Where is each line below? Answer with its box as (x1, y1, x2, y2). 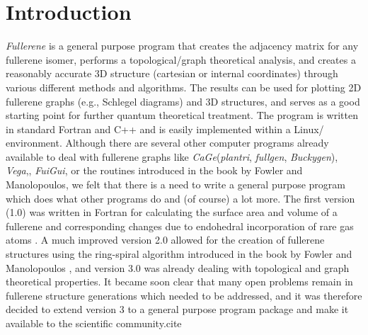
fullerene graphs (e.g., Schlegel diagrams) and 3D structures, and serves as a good (6, 93, 360, 108)
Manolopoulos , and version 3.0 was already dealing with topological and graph (6, 260, 350, 275)
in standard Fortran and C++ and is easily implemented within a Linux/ (6, 121, 324, 136)
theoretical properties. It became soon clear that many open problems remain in (6, 274, 353, 289)
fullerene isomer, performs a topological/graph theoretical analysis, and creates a (6, 52, 356, 67)
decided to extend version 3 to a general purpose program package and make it (6, 302, 349, 317)
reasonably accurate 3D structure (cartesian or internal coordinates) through (6, 66, 338, 81)
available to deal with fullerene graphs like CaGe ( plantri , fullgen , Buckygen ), (6, 149, 338, 164)
